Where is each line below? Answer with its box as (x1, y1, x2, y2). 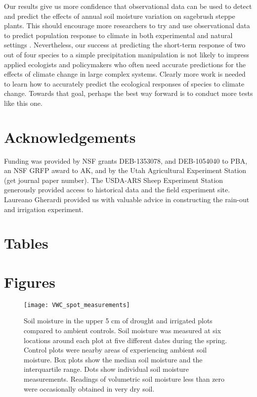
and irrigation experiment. (4, 204, 84, 214)
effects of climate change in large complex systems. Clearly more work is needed (4, 69, 246, 79)
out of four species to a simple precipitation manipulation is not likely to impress (4, 49, 250, 59)
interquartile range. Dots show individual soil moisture (24, 364, 189, 374)
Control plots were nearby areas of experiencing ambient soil (24, 345, 207, 355)
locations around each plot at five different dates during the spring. (24, 335, 227, 345)
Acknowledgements (4, 127, 136, 147)
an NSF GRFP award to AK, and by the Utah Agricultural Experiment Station (4, 165, 247, 176)
